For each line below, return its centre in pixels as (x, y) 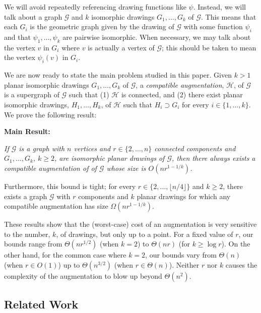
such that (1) (89, 95)
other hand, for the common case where (65, 255)
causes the (241, 264)
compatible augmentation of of (50, 168)
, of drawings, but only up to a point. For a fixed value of (145, 234)
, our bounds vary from (181, 255)
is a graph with (42, 148)
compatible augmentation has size (56, 206)
